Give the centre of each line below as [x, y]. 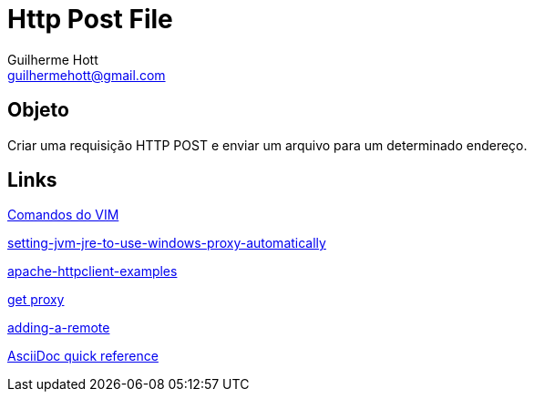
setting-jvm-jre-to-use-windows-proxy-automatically [167, 243]
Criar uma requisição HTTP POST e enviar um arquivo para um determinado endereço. [267, 145]
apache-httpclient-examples [92, 271]
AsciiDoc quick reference [83, 356]
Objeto [38, 110]
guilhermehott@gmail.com [87, 75]
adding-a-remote [59, 328]
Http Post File [90, 19]
